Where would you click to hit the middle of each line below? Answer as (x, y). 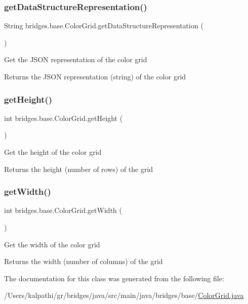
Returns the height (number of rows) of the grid (79, 169)
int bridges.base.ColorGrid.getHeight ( (64, 118)
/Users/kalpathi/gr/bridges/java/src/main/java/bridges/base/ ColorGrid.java (124, 295)
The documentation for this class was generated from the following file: (114, 278)
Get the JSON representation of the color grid (76, 59)
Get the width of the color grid (52, 244)
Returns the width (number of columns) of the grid (84, 261)
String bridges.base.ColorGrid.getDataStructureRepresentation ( (104, 26)
